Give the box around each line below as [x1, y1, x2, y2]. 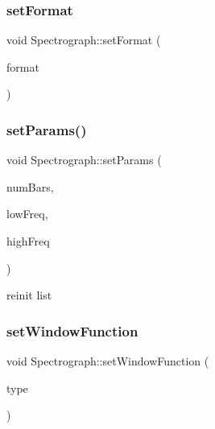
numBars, [6, 178, 54, 195]
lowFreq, [6, 205, 48, 222]
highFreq [6, 233, 50, 249]
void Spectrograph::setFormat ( [6, 31, 161, 48]
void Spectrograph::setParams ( [6, 151, 162, 168]
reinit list [6, 287, 52, 303]
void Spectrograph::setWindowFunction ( [6, 353, 209, 369]
